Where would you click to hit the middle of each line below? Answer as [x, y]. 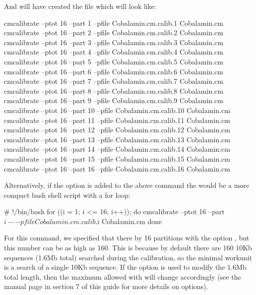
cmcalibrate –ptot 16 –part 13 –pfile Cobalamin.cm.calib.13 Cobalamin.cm [117, 139]
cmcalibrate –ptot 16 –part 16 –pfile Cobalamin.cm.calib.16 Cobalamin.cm [117, 168]
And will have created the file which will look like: [80, 6]
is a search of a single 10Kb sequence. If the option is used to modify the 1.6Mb [125, 267]
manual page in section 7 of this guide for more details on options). [106, 286]
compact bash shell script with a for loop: [67, 195]
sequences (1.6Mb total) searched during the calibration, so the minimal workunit [128, 257]
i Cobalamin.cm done [130, 221]
